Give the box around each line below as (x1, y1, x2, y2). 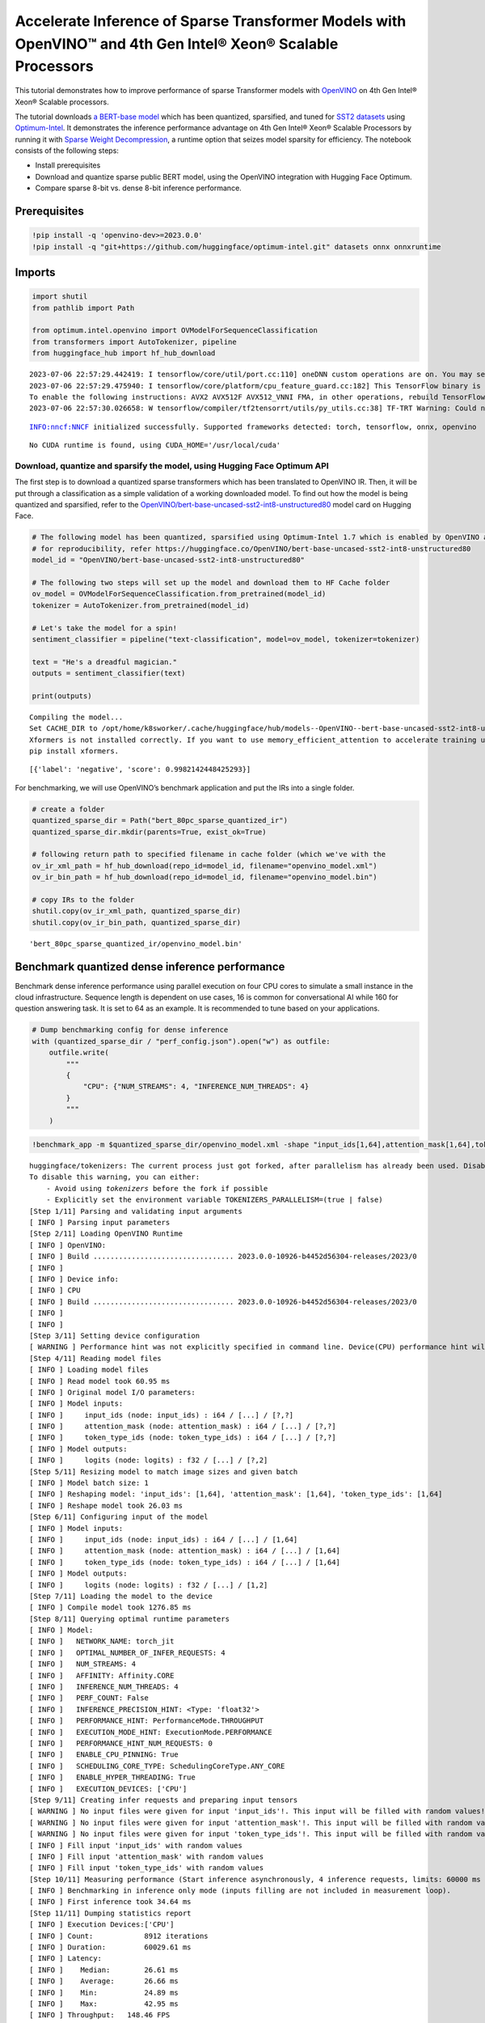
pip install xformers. (29, 747, 120, 756)
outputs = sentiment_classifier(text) (32, 668, 186, 678)
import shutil (32, 292, 88, 301)
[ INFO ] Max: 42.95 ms (29, 1999, 179, 2008)
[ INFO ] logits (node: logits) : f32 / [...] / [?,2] (29, 1456, 268, 1465)
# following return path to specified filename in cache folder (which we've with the (32, 850, 386, 859)
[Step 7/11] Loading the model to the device (29, 1591, 213, 1601)
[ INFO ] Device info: (29, 1274, 120, 1283)
